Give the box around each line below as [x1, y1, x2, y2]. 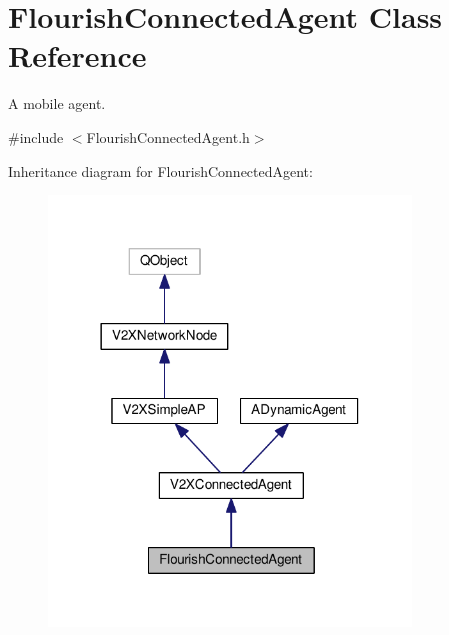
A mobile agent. [8, 93, 106, 114]
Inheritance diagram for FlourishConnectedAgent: [8, 160, 313, 181]
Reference [8, 35, 147, 76]
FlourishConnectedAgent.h [86, 126, 250, 147]
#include [8, 126, 64, 147]
